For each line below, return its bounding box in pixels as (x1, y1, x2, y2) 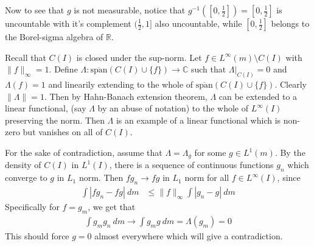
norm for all (184, 171, 229, 184)
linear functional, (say (5, 102, 86, 114)
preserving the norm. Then (5, 113, 105, 126)
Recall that (5, 51, 46, 63)
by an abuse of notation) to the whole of (97, 102, 249, 114)
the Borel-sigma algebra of (5, 30, 103, 43)
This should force (5, 229, 69, 242)
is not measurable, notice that (74, 4, 186, 16)
